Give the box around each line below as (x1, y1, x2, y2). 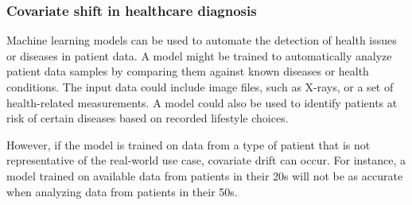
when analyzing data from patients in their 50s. (6, 183, 238, 199)
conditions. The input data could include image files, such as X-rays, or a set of (6, 79, 394, 95)
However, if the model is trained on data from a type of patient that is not (6, 136, 371, 153)
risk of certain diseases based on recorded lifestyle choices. (6, 110, 289, 126)
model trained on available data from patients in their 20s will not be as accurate (6, 167, 403, 184)
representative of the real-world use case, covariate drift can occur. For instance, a (6, 152, 406, 168)
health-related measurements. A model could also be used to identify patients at (6, 94, 398, 110)
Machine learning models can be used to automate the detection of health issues (6, 32, 397, 48)
